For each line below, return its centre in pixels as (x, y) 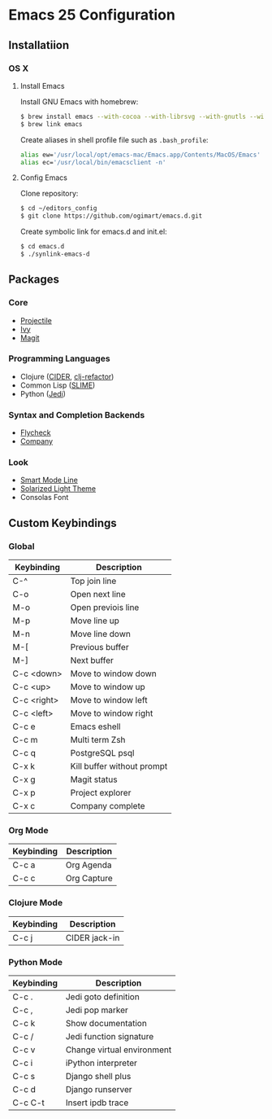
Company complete (108, 806)
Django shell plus (98, 1077)
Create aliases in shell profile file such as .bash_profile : (114, 139)
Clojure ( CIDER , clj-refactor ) (67, 376)
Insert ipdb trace (97, 1103)
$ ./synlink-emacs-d (55, 254)
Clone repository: (49, 194)
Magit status (94, 779)
